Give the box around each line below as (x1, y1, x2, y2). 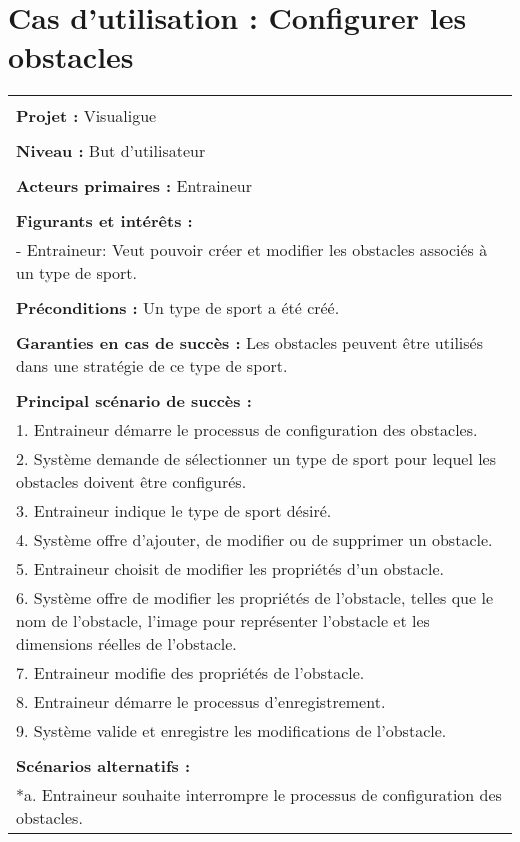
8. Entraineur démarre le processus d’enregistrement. (16, 690, 386, 714)
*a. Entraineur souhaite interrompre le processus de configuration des (16, 783, 502, 807)
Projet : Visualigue (16, 104, 157, 128)
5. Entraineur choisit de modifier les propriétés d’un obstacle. (16, 557, 444, 581)
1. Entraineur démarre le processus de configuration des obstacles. (16, 418, 478, 442)
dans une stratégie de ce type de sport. (16, 354, 288, 378)
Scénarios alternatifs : (16, 754, 191, 778)
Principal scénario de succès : (16, 389, 252, 413)
